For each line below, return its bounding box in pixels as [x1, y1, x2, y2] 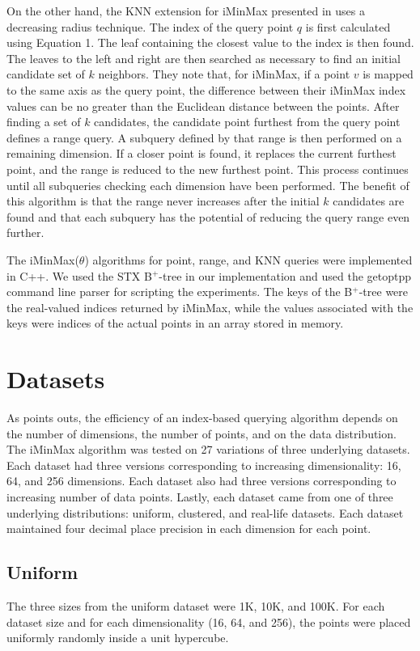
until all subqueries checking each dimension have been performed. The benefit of [6, 176, 409, 193]
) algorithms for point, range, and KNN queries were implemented [84, 251, 413, 268]
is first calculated [305, 18, 391, 35]
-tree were [358, 283, 409, 300]
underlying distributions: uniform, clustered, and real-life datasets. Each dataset [6, 504, 404, 521]
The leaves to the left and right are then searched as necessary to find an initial [6, 49, 401, 66]
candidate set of [6, 66, 85, 82]
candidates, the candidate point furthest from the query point [94, 113, 401, 130]
